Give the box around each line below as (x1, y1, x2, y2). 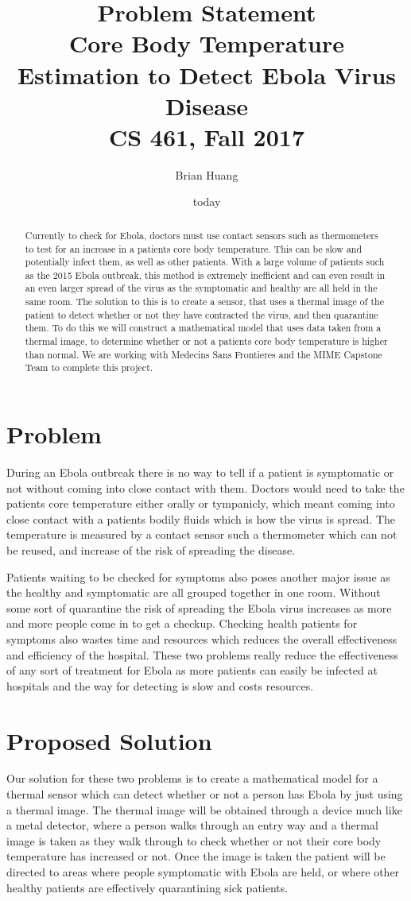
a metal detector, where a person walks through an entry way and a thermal (6, 817, 378, 833)
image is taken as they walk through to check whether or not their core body (6, 832, 382, 849)
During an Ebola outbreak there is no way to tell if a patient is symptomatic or (6, 464, 394, 481)
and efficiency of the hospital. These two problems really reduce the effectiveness (6, 646, 398, 663)
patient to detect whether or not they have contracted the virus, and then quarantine (25, 307, 378, 321)
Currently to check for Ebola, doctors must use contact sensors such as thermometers (25, 228, 378, 242)
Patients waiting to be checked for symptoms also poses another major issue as (6, 568, 390, 585)
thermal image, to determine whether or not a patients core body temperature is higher (25, 334, 388, 348)
